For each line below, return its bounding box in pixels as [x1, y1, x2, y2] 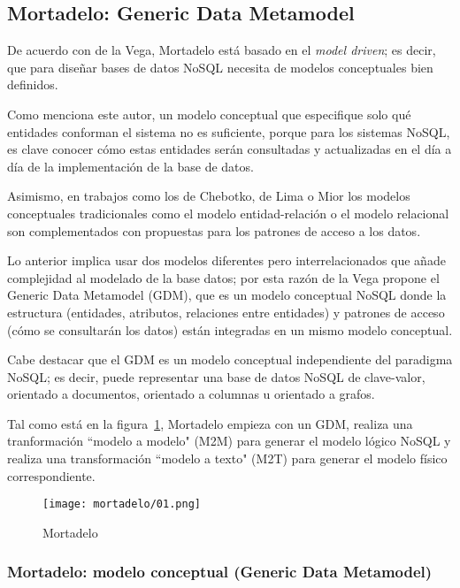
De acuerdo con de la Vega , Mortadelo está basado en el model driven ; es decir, [7, 41, 436, 59]
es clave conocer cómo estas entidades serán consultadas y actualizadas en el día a [7, 140, 452, 158]
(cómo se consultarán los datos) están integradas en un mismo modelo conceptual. [7, 320, 453, 339]
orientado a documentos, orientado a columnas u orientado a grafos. [7, 385, 375, 403]
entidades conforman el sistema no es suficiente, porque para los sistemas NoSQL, [7, 122, 450, 141]
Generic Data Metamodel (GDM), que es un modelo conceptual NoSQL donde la [7, 286, 447, 304]
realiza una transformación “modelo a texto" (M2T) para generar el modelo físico [7, 449, 448, 468]
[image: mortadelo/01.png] [42, 498, 201, 511]
